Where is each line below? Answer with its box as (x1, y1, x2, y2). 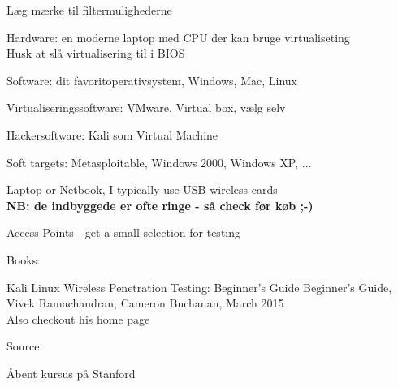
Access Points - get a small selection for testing (6, 224, 241, 241)
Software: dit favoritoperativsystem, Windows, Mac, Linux (6, 71, 297, 88)
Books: (6, 251, 41, 268)
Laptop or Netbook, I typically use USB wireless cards (6, 181, 278, 198)
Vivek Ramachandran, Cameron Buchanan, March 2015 (6, 295, 284, 312)
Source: (6, 338, 43, 355)
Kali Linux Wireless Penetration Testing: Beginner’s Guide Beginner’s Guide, (6, 278, 392, 295)
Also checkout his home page (6, 310, 150, 327)
